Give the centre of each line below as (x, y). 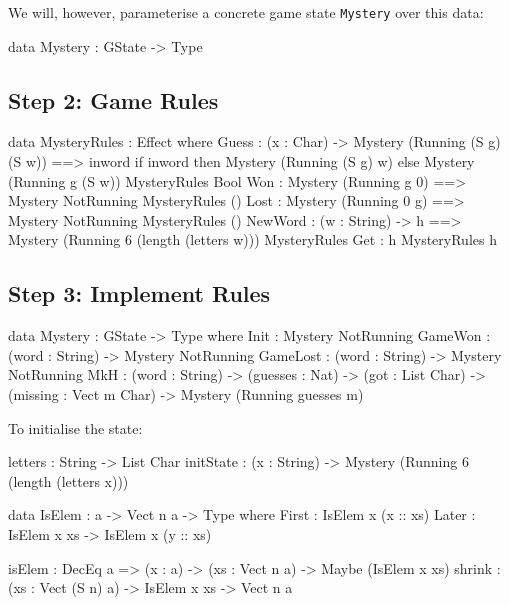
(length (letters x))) (68, 480)
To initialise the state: (75, 427)
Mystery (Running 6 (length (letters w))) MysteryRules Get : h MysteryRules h (252, 239)
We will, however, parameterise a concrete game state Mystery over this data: (246, 12)
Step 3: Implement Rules (139, 293)
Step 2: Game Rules (113, 99)
